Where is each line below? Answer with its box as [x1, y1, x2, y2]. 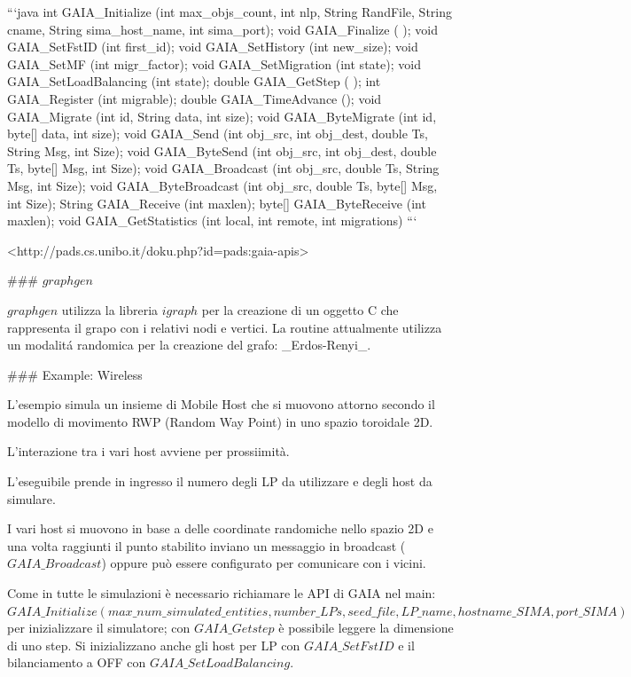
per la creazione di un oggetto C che [201, 300, 399, 319]
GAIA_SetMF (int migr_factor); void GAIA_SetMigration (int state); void [7, 54, 421, 73]
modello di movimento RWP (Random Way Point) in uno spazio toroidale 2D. [7, 412, 433, 430]
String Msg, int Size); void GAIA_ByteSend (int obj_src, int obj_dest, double [7, 141, 437, 160]
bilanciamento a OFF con [7, 653, 146, 672]
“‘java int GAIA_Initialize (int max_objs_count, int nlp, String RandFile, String [7, 3, 453, 20]
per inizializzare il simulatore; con [7, 618, 191, 637]
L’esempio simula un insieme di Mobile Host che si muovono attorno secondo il [7, 395, 435, 413]
